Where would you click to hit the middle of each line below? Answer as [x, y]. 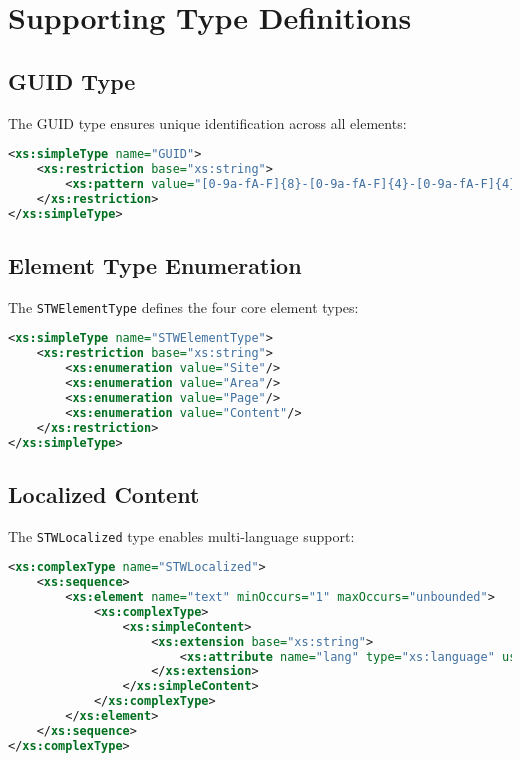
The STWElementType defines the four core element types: [183, 306]
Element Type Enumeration [155, 264]
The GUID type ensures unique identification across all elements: [207, 122]
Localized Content [104, 493]
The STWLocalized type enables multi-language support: [181, 535]
